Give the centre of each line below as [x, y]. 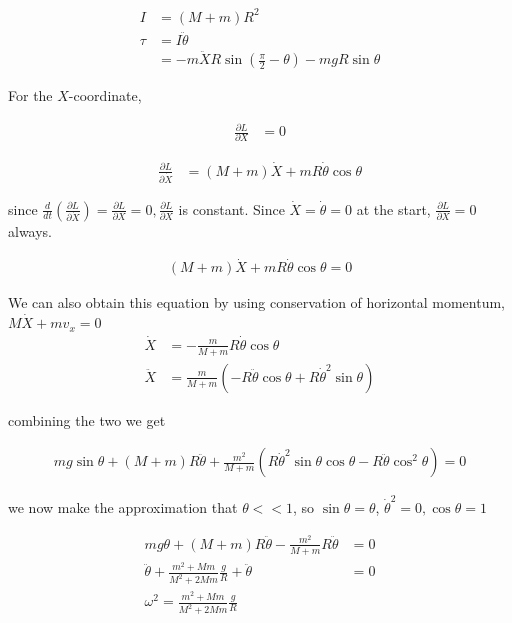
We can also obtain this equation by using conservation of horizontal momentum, [257, 302]
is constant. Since [231, 208]
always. [30, 230]
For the [30, 95]
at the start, [393, 208]
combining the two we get [87, 419]
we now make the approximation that [123, 507]
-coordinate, [105, 95]
